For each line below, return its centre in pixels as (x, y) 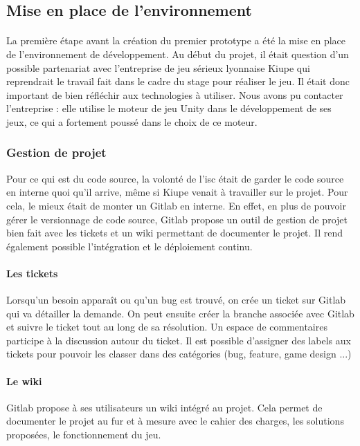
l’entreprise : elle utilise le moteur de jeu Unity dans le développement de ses (169, 108)
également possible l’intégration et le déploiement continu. (129, 246)
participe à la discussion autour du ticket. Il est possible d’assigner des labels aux (179, 340)
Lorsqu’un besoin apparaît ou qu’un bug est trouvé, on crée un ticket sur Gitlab (176, 300)
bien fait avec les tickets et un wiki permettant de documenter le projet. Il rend (174, 233)
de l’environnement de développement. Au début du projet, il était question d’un (178, 54)
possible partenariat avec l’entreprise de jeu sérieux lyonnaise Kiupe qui (158, 67)
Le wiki (24, 381)
